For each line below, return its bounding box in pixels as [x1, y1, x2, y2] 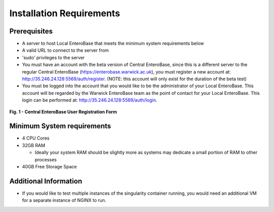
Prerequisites [9, 27, 53, 36]
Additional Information [9, 176, 82, 185]
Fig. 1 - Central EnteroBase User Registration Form [9, 109, 117, 115]
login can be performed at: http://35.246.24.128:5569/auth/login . [22, 97, 157, 103]
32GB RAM [22, 142, 46, 148]
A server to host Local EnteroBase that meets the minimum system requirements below [22, 41, 204, 47]
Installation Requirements [9, 8, 120, 19]
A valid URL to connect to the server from [22, 47, 109, 53]
